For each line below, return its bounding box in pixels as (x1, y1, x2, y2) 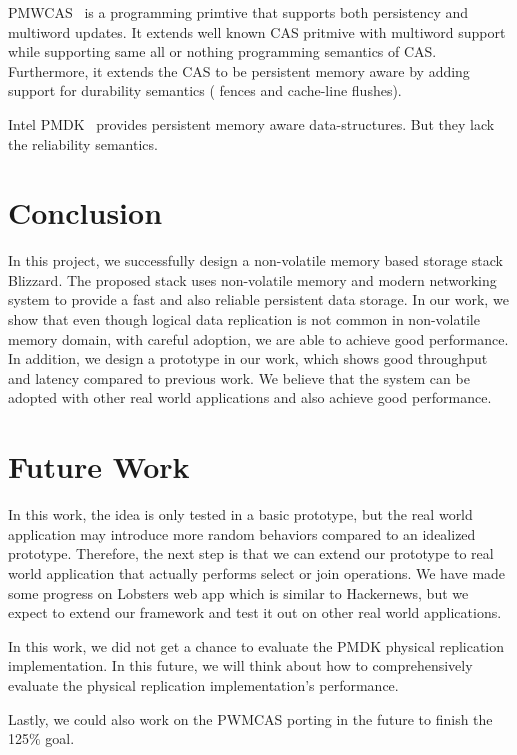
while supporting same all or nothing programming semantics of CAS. (8, 41, 437, 62)
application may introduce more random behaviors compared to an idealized (8, 523, 476, 544)
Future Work (8, 446, 190, 487)
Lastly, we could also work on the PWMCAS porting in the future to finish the (8, 708, 493, 729)
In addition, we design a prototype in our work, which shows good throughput (8, 348, 488, 369)
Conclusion (8, 192, 163, 233)
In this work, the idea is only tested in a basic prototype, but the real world (8, 504, 473, 525)
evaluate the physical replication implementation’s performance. (8, 674, 399, 695)
